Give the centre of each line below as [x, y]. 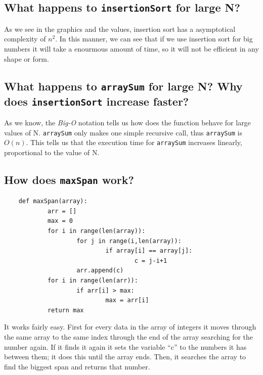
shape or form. [27, 58]
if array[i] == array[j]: [149, 251]
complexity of [25, 39]
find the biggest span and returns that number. [77, 366]
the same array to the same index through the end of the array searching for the [129, 336]
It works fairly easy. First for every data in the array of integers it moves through [130, 327]
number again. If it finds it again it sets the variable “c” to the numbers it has [125, 346]
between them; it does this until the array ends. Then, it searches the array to [125, 357]
